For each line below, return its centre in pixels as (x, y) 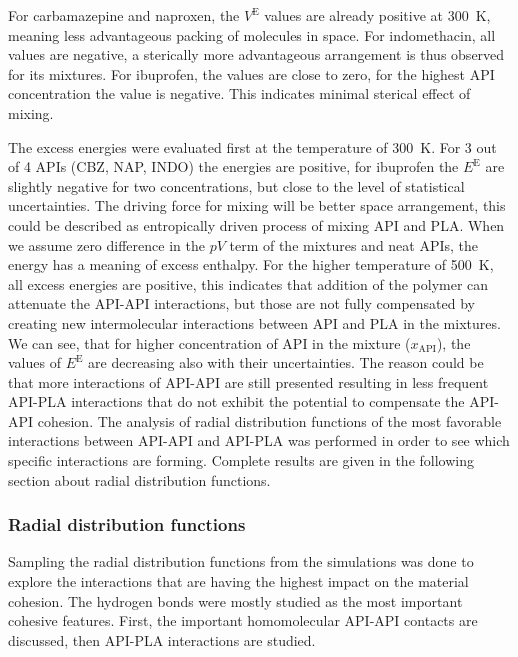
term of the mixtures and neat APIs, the (354, 244)
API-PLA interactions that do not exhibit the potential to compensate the (236, 401)
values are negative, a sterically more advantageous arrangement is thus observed (256, 54)
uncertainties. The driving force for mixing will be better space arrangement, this (257, 205)
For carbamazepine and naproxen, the (124, 15)
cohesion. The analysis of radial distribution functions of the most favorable (269, 420)
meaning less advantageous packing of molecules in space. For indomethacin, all (252, 34)
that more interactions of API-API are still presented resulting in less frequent (248, 381)
